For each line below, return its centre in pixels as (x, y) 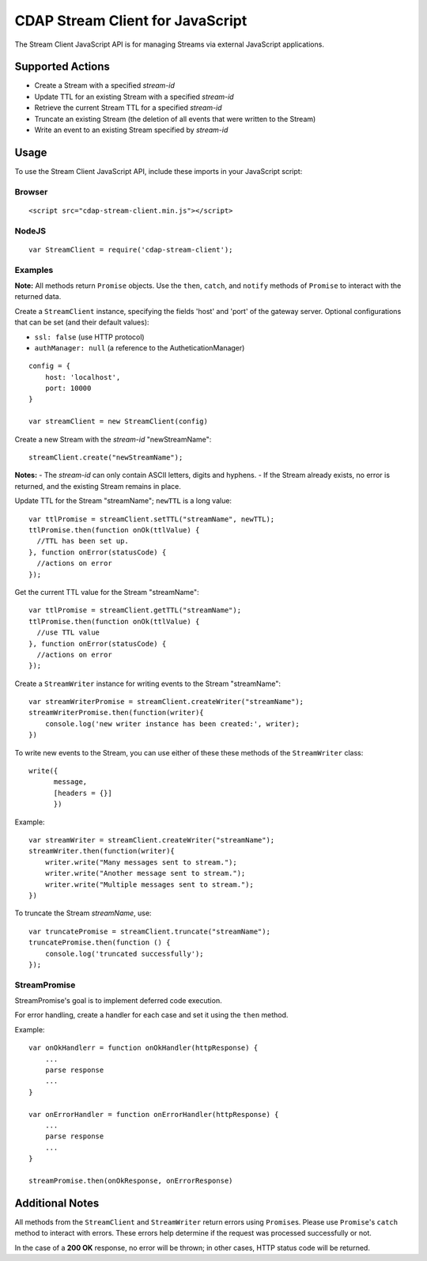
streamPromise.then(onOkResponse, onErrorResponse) (131, 1180)
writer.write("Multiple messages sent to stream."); (149, 884)
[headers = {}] (83, 793)
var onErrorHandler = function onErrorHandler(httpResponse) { (154, 1114)
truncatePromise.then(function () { (100, 943)
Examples (34, 270)
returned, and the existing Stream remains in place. (98, 486)
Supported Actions (62, 67)
